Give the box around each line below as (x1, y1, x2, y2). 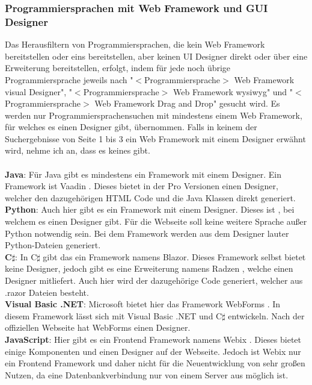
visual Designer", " (5, 85, 72, 98)
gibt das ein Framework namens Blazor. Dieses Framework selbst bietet (43, 250, 306, 263)
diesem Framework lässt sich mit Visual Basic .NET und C (5, 309, 222, 322)
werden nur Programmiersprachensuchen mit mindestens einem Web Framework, (5, 108, 302, 121)
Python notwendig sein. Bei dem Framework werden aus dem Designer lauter (5, 227, 289, 239)
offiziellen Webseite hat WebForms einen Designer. (5, 321, 191, 334)
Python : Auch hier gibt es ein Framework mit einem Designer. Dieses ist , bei (5, 203, 295, 216)
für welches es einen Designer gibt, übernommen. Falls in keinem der (5, 121, 257, 133)
